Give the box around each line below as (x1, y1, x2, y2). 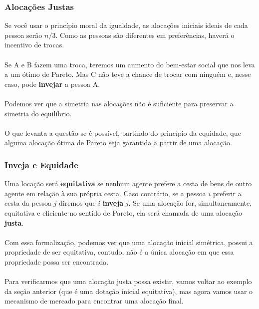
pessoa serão (4, 29, 42, 40)
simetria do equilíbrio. (4, 108, 72, 118)
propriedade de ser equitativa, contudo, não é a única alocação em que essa (4, 247, 234, 257)
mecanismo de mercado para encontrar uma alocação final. (4, 296, 184, 306)
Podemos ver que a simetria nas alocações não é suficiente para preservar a (4, 98, 234, 108)
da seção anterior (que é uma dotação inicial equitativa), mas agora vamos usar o (4, 286, 253, 296)
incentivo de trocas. (4, 39, 64, 50)
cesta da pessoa (4, 198, 51, 208)
